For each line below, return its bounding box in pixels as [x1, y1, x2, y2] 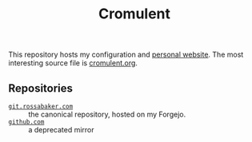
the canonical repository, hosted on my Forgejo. [28, 109, 186, 119]
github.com [8, 118, 45, 126]
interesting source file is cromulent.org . [8, 58, 138, 68]
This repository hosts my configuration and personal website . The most [8, 49, 244, 60]
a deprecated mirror [28, 125, 94, 134]
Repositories [8, 81, 74, 95]
